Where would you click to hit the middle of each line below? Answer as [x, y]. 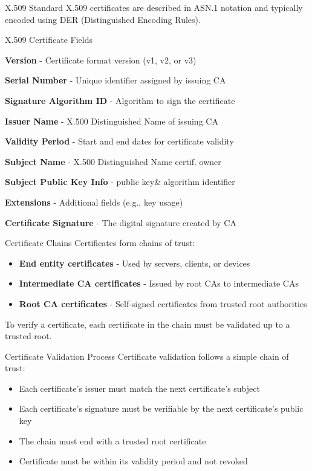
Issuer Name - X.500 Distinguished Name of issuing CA [112, 121]
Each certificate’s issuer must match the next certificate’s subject [139, 388]
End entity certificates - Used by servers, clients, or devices [135, 263]
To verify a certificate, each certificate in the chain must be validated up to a [148, 324]
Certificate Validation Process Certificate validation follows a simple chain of [147, 356]
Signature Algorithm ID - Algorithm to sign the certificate [120, 100]
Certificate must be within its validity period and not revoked [133, 461]
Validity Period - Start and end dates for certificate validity [119, 141]
